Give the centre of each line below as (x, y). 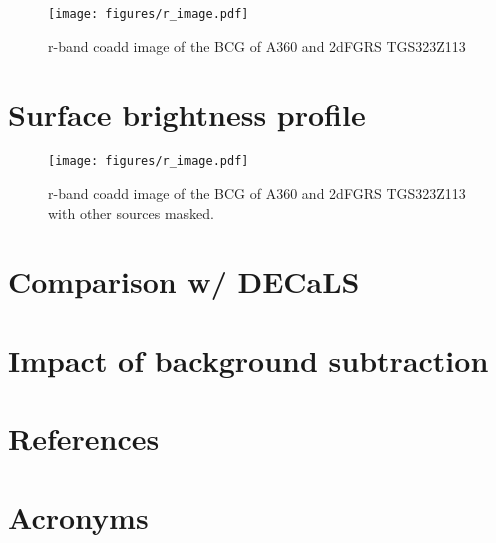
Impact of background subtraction (248, 359)
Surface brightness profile (187, 114)
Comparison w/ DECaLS (184, 281)
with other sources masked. (131, 212)
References (84, 438)
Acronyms (78, 516)
